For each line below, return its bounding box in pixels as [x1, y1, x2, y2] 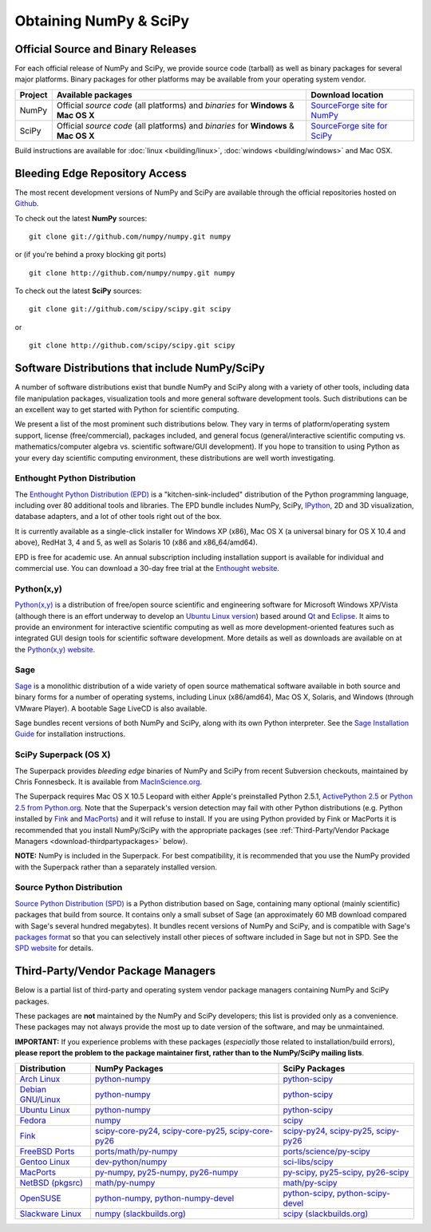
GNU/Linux [19, 1094, 61, 1105]
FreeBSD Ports [19, 1146, 75, 1157]
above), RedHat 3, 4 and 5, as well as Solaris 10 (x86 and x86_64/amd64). [14, 537, 259, 547]
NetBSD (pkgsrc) [19, 1177, 83, 1188]
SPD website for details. [14, 943, 94, 953]
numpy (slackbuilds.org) [94, 1208, 187, 1219]
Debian [19, 1083, 47, 1095]
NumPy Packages [94, 1063, 164, 1074]
